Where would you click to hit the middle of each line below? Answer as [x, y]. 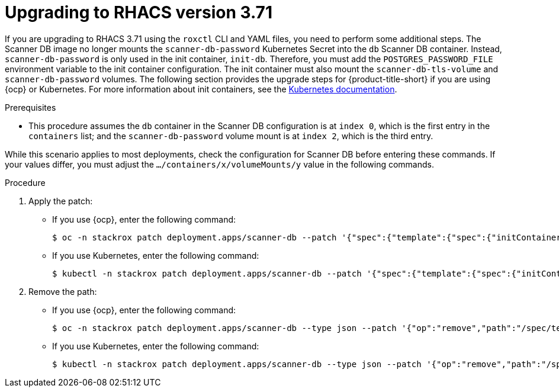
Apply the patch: [61, 201]
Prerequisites [30, 107]
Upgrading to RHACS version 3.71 [139, 12]
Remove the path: [63, 291]
